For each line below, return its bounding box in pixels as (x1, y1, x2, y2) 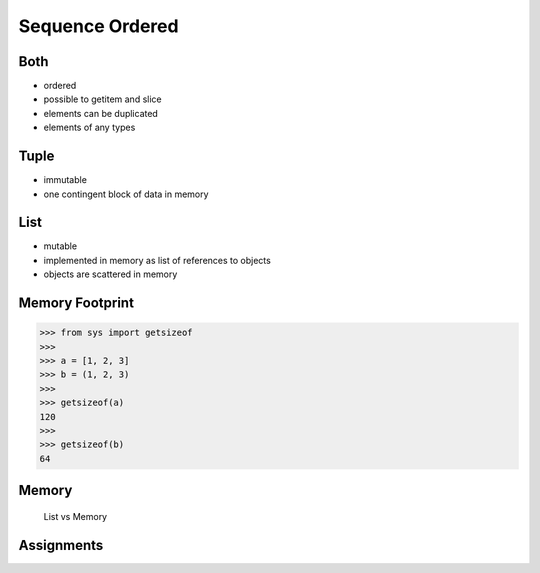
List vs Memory (43, 510, 108, 522)
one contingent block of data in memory (43, 188, 209, 200)
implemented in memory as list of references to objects (43, 254, 272, 266)
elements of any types (43, 121, 136, 134)
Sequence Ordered (18, 15, 179, 37)
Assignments (18, 536, 104, 554)
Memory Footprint (18, 295, 135, 312)
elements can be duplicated (43, 107, 159, 119)
